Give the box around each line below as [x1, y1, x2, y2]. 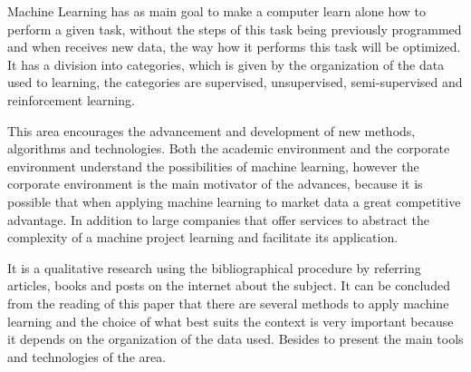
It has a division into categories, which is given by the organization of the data [7, 54, 445, 73]
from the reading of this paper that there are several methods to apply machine [7, 293, 449, 312]
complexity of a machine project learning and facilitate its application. [7, 228, 399, 247]
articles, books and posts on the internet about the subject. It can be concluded [7, 276, 450, 295]
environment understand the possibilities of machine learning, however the [7, 156, 419, 175]
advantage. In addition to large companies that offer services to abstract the [7, 210, 429, 229]
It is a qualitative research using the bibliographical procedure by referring [7, 258, 421, 277]
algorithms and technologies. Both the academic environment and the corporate [7, 139, 450, 158]
